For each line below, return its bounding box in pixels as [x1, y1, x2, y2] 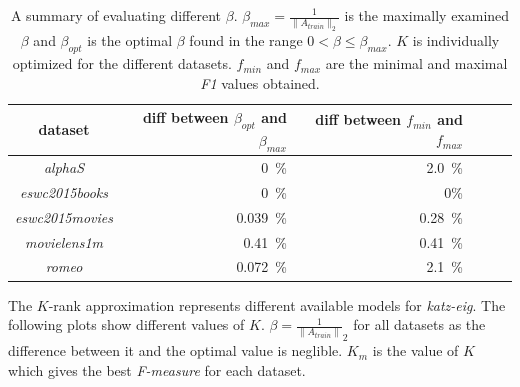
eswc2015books [20, 181, 109, 202]
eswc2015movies [15, 206, 114, 227]
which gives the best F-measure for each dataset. [8, 359, 306, 380]
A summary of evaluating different [10, 5, 222, 25]
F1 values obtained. [200, 72, 320, 93]
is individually [412, 30, 500, 51]
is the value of [372, 340, 459, 361]
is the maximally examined [344, 5, 510, 25]
